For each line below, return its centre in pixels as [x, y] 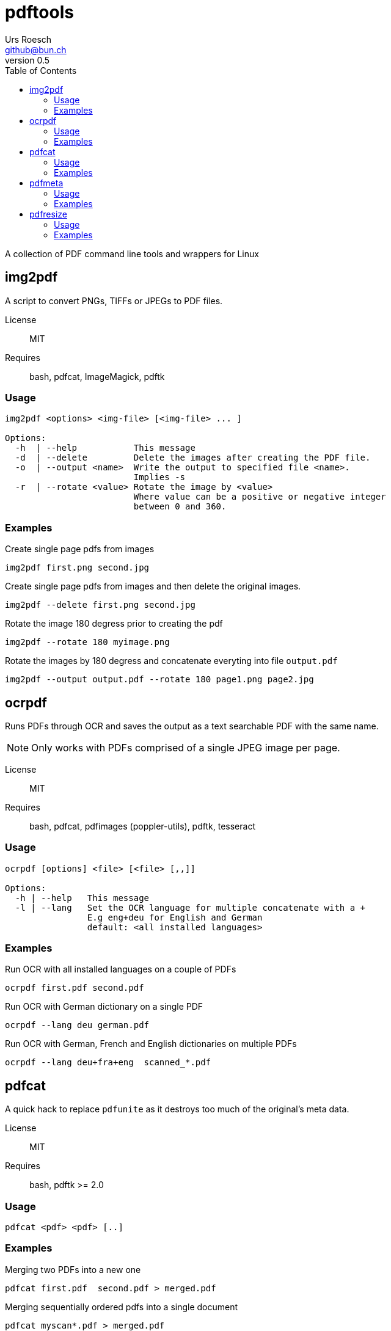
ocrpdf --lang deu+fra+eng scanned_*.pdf [108, 1063]
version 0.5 [27, 60]
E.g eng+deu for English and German [175, 917]
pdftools [39, 12]
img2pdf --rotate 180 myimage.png [87, 642]
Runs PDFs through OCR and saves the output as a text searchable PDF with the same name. [192, 726]
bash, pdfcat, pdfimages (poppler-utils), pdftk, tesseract [142, 826]
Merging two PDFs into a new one [73, 1269]
